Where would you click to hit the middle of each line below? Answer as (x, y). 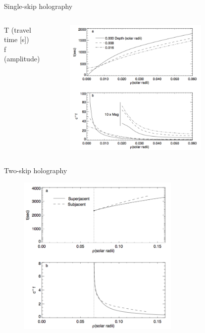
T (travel (18, 29)
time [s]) (17, 39)
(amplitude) (22, 59)
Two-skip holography (36, 170)
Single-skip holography (38, 6)
